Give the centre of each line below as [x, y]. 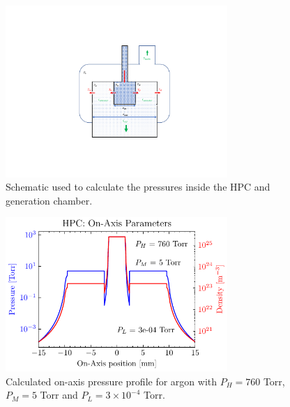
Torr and [59, 395]
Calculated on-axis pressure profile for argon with [112, 381]
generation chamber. [49, 200]
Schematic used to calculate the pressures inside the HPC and [138, 187]
